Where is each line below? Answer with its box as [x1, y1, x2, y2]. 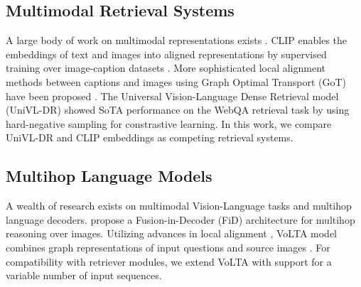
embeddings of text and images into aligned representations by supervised [6, 46, 327, 61]
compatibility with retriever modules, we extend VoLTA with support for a [6, 254, 332, 269]
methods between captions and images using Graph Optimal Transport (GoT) [6, 74, 347, 89]
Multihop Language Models [6, 165, 212, 187]
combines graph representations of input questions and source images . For [6, 239, 330, 254]
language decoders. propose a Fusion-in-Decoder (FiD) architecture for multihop [6, 212, 355, 227]
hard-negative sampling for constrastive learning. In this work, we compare [6, 116, 332, 131]
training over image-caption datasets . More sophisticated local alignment [6, 60, 325, 75]
